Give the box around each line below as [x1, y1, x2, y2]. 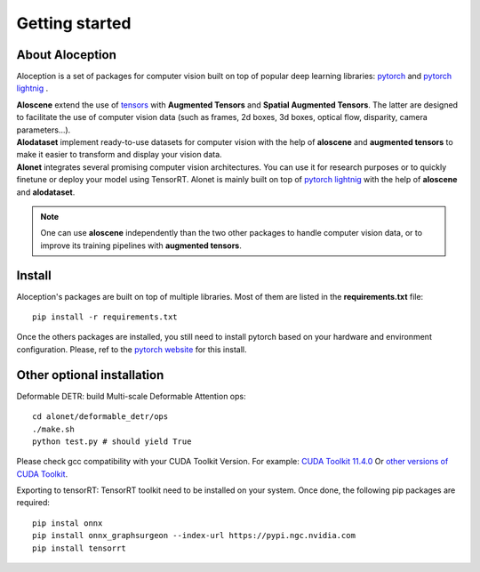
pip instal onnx [32, 518, 103, 528]
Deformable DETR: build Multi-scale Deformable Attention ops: [16, 391, 246, 401]
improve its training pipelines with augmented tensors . [40, 240, 242, 251]
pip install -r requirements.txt [32, 312, 178, 322]
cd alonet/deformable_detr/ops [32, 412, 169, 422]
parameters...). [16, 125, 71, 135]
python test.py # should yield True [32, 436, 192, 447]
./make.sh [32, 423, 75, 434]
